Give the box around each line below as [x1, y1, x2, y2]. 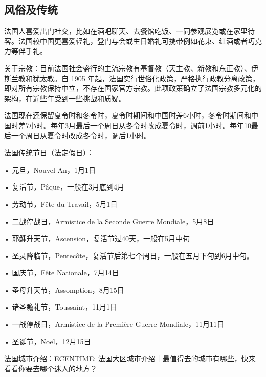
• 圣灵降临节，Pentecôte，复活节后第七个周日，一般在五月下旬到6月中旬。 [4, 250, 254, 261]
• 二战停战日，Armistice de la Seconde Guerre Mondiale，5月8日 [4, 216, 214, 226]
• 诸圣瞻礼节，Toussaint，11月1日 [4, 301, 118, 312]
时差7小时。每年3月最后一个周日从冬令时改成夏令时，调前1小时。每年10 [11, 120, 251, 130]
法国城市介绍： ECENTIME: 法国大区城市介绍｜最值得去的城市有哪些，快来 [4, 353, 256, 364]
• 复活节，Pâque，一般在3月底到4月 [4, 181, 125, 192]
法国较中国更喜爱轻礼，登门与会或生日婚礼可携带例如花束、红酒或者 [18, 35, 248, 46]
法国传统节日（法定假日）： [4, 147, 94, 158]
